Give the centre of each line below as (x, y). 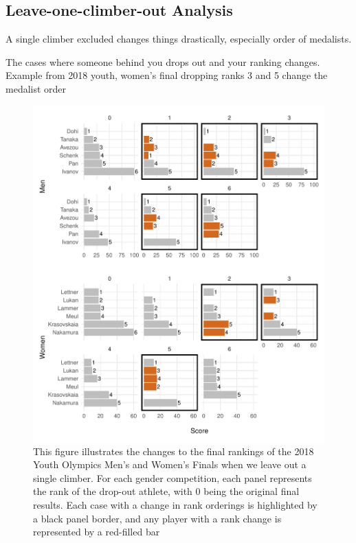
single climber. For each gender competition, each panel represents (173, 477)
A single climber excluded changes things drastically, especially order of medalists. (179, 39)
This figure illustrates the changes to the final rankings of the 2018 (174, 451)
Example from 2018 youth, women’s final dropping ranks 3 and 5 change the (167, 75)
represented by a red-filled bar (97, 532)
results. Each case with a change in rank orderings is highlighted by (175, 505)
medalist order (36, 88)
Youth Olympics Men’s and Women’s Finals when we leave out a (170, 464)
